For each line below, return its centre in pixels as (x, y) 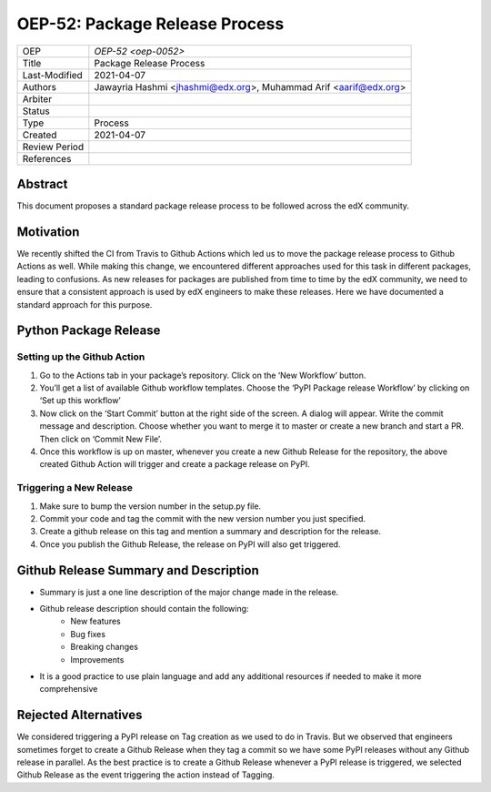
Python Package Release (89, 331)
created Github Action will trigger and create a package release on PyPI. (175, 464)
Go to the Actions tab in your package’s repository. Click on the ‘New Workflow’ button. (203, 375)
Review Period (53, 147)
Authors (39, 86)
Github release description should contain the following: (144, 609)
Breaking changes (104, 647)
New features (96, 621)
